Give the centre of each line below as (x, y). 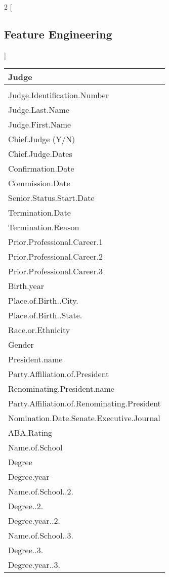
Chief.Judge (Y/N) (42, 139)
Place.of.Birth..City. (43, 301)
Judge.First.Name (40, 125)
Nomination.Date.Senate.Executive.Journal (84, 418)
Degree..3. (26, 550)
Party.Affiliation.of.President (59, 374)
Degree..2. (26, 506)
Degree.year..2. (34, 521)
